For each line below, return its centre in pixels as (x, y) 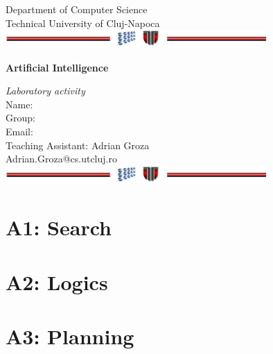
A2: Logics (57, 281)
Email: (19, 131)
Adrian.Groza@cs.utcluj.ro (61, 159)
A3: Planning (70, 336)
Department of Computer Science (77, 9)
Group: (20, 118)
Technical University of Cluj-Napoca (83, 23)
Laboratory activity (45, 91)
